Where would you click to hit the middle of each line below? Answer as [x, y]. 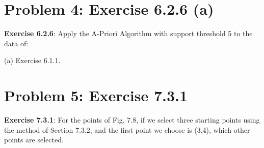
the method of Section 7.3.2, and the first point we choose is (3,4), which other [127, 129]
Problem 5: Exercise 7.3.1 [96, 95]
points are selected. [34, 140]
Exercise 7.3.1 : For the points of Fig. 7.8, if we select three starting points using [132, 120]
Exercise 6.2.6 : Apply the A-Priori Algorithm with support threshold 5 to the [128, 33]
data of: [16, 43]
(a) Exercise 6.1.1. [32, 60]
